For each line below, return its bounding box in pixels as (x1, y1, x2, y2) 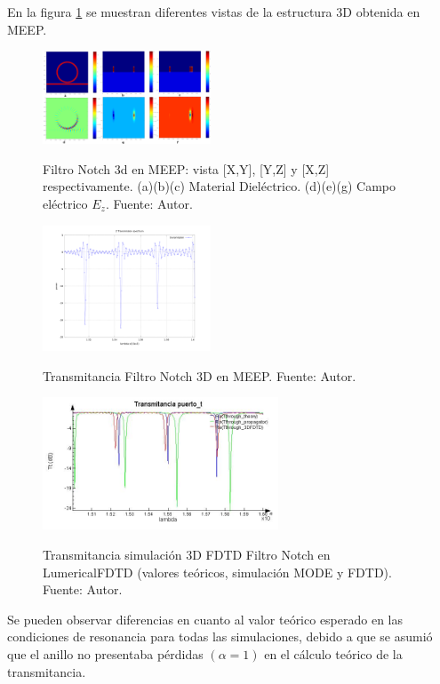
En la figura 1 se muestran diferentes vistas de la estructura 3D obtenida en (7, 3, 420, 20)
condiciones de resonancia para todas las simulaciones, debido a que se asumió (7, 627, 433, 646)
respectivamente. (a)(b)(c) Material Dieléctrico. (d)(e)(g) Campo (43, 177, 396, 195)
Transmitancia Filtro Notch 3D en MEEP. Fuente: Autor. (43, 366, 356, 385)
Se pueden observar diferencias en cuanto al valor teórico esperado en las (7, 609, 404, 628)
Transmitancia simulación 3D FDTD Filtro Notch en (43, 545, 331, 564)
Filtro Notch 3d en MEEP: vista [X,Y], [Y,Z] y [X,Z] (43, 159, 330, 178)
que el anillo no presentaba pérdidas (7, 645, 204, 664)
